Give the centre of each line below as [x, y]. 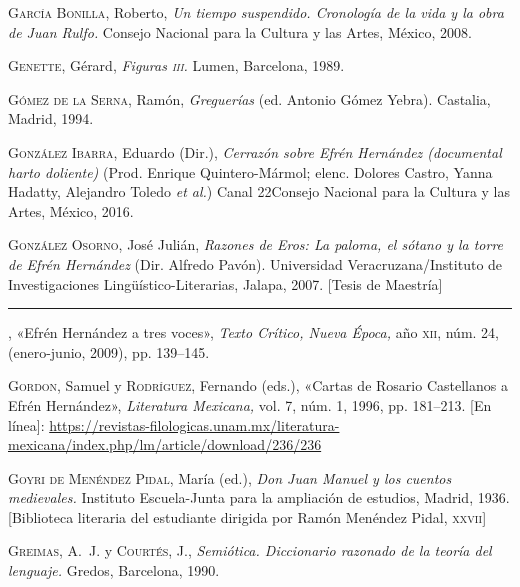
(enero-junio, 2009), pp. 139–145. [109, 351]
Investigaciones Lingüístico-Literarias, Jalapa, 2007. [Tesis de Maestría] [225, 283]
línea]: [26, 424]
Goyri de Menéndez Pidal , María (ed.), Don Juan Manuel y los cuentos [230, 477]
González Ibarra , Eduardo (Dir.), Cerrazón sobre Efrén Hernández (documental [255, 151]
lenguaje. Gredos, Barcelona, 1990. [114, 570]
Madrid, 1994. [51, 118]
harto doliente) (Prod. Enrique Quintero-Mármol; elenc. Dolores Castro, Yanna [250, 171]
